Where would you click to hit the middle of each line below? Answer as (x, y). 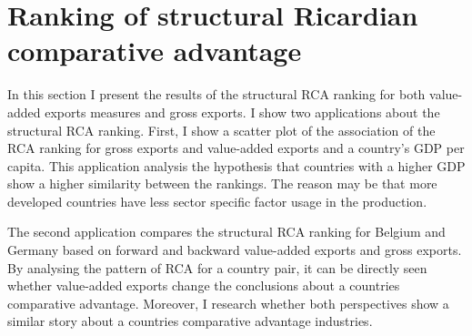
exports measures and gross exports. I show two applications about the (242, 112)
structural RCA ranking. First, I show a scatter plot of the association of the (221, 130)
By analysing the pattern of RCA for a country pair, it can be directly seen (217, 267)
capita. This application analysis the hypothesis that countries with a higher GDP (236, 165)
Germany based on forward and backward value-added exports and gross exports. (235, 250)
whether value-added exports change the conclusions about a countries (204, 285)
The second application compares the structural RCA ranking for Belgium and (226, 232)
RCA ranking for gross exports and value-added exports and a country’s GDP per (236, 148)
